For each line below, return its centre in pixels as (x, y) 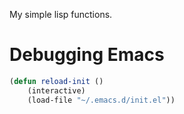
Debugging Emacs (87, 55)
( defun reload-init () (56, 81)
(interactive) (56, 90)
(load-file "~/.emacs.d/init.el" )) (101, 100)
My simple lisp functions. (61, 14)
